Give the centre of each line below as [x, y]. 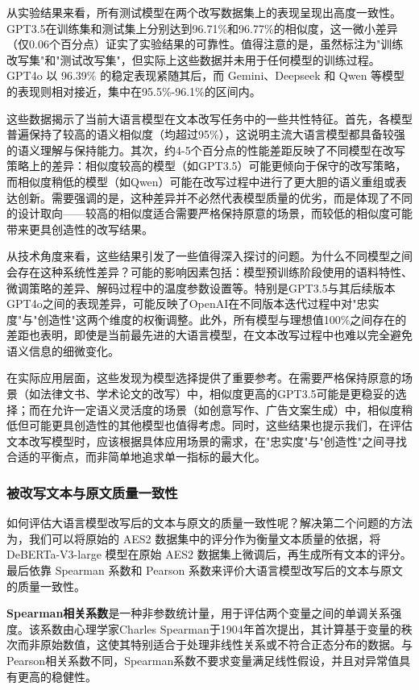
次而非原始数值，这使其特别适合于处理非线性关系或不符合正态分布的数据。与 [209, 644]
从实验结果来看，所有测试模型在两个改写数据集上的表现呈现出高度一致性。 [204, 12]
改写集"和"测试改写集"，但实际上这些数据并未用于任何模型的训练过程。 [193, 59]
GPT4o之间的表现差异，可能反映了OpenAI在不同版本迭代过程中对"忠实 [193, 303]
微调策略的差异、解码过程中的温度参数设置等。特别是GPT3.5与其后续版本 [201, 287]
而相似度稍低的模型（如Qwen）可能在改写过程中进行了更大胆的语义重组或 [201, 181]
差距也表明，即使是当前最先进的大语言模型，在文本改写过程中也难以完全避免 [209, 335]
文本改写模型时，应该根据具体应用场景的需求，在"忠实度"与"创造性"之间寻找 [207, 441]
